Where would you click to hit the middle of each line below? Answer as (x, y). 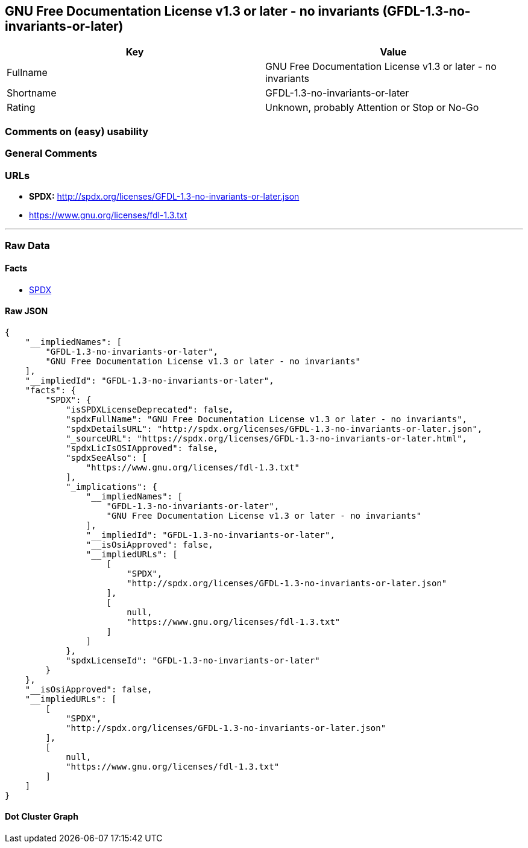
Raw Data (27, 246)
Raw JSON (27, 311)
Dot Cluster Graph (42, 817)
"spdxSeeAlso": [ (107, 457)
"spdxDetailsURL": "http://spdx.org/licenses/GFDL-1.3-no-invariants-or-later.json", (274, 429)
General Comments (51, 153)
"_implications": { (112, 486)
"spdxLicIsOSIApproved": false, (142, 448)
